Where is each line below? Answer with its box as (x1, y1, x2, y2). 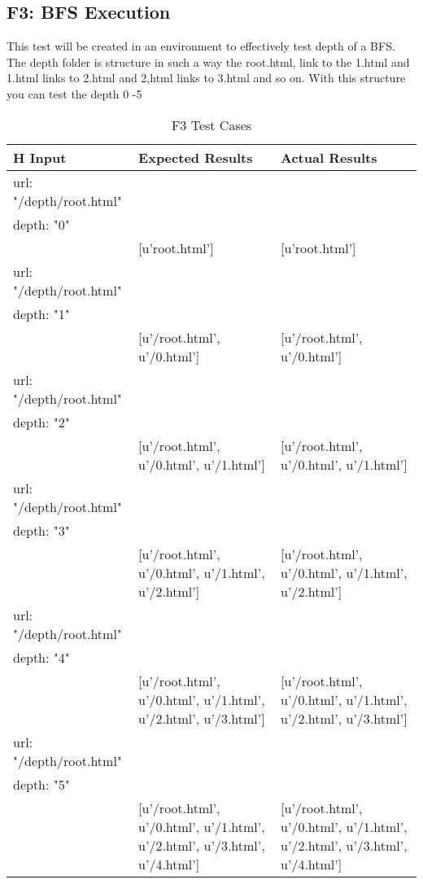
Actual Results (281, 147, 377, 167)
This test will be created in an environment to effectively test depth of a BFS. (7, 37, 395, 55)
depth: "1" (13, 304, 70, 323)
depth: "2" (13, 412, 70, 431)
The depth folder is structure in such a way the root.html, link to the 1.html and (7, 53, 410, 70)
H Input (13, 147, 67, 167)
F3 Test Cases (171, 115, 252, 134)
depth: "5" (13, 774, 70, 794)
